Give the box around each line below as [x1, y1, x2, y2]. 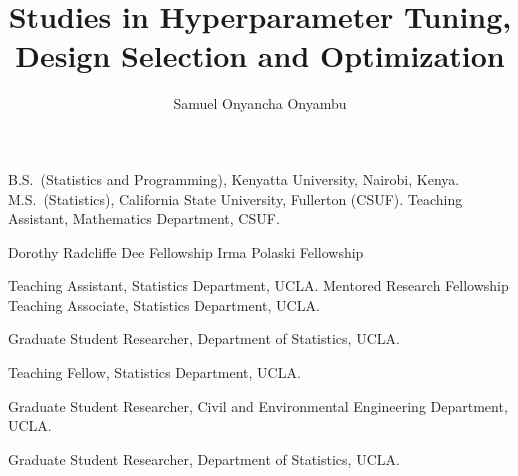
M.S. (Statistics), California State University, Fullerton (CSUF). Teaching [8, 188, 463, 209]
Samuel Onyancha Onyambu [173, 93, 347, 114]
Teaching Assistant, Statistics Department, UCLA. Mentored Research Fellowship [8, 275, 509, 296]
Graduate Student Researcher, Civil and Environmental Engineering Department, [8, 395, 508, 416]
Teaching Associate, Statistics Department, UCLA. [8, 294, 320, 315]
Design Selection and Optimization [15, 35, 505, 76]
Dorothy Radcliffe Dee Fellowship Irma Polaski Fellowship [8, 241, 364, 262]
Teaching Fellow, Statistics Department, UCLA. [8, 362, 301, 383]
